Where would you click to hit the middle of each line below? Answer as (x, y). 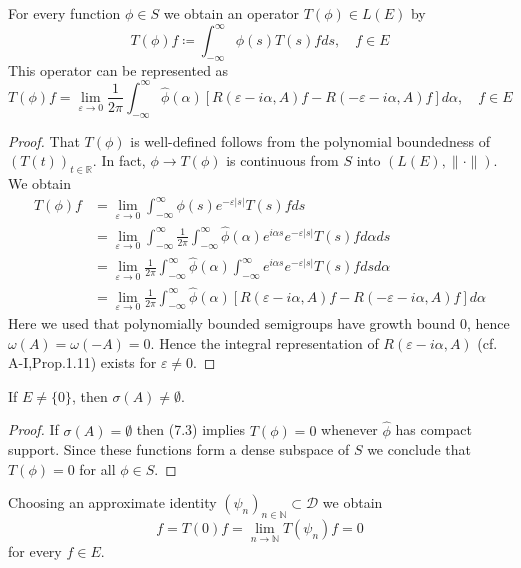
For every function (64, 13)
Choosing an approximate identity (112, 502)
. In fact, (119, 160)
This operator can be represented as (118, 69)
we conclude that (419, 449)
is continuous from (282, 160)
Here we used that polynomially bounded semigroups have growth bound (232, 322)
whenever (349, 429)
